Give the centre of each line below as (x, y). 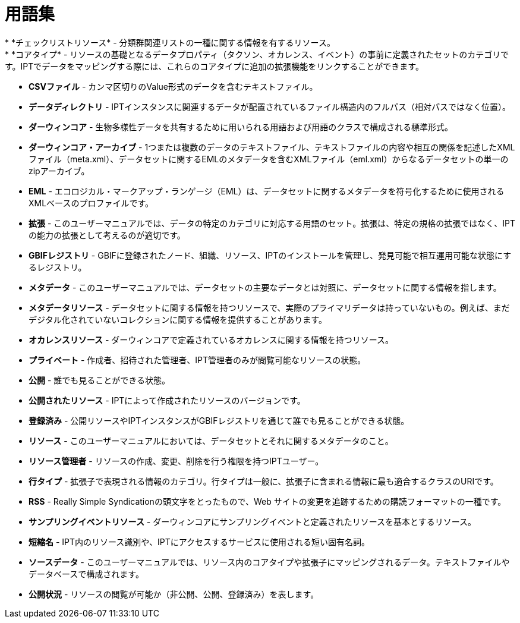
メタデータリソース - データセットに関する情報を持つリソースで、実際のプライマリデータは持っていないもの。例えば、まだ (269, 307)
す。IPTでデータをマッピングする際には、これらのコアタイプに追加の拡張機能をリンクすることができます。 (214, 66)
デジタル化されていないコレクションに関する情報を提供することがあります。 (178, 319)
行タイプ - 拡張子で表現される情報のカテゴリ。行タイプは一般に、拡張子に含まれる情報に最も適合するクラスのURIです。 (264, 481)
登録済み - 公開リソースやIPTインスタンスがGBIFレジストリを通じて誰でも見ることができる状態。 (219, 420)
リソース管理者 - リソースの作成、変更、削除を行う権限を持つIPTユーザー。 (176, 461)
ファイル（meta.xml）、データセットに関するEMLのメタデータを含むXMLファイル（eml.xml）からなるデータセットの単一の (269, 159)
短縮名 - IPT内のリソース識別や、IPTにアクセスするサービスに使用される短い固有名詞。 (199, 542)
